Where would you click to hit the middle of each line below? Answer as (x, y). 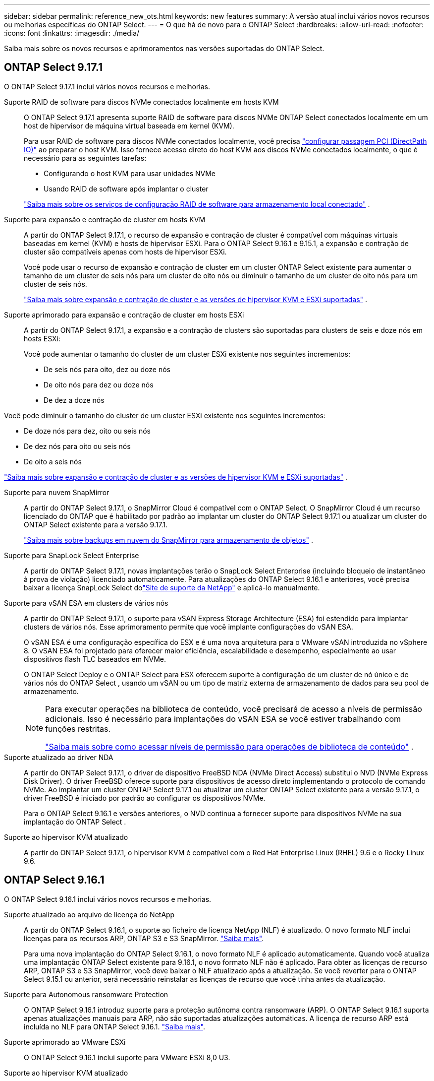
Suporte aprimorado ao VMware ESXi (65, 1042)
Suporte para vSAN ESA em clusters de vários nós (86, 603)
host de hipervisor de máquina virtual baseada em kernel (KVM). (129, 126)
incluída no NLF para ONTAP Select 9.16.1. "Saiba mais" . (114, 1026)
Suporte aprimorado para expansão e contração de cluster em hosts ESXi (124, 315)
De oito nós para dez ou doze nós (99, 384)
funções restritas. (78, 729)
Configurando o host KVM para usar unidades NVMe (130, 173)
